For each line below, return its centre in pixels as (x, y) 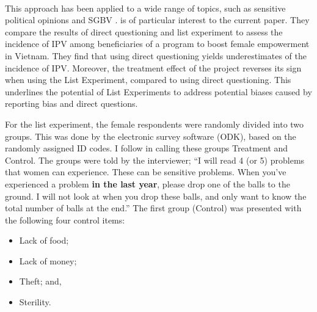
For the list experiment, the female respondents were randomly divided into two (155, 124)
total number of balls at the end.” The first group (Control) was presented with (153, 208)
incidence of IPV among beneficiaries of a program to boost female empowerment (157, 44)
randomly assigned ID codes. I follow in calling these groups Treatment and (147, 148)
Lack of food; (44, 240)
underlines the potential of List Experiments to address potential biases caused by (158, 91)
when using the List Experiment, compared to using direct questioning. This (148, 80)
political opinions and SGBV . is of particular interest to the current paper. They (157, 20)
